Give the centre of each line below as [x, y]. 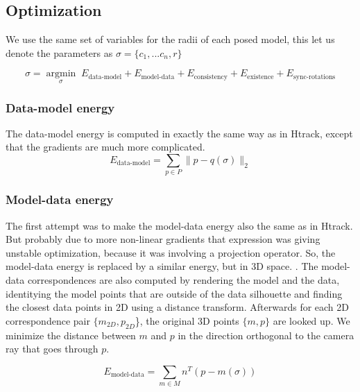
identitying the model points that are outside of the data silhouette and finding [174, 293]
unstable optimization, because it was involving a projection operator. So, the [171, 252]
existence [260, 77]
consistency [211, 77]
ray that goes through [52, 349]
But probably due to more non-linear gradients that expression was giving [163, 239]
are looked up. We [311, 320]
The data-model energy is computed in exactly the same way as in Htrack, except [179, 133]
